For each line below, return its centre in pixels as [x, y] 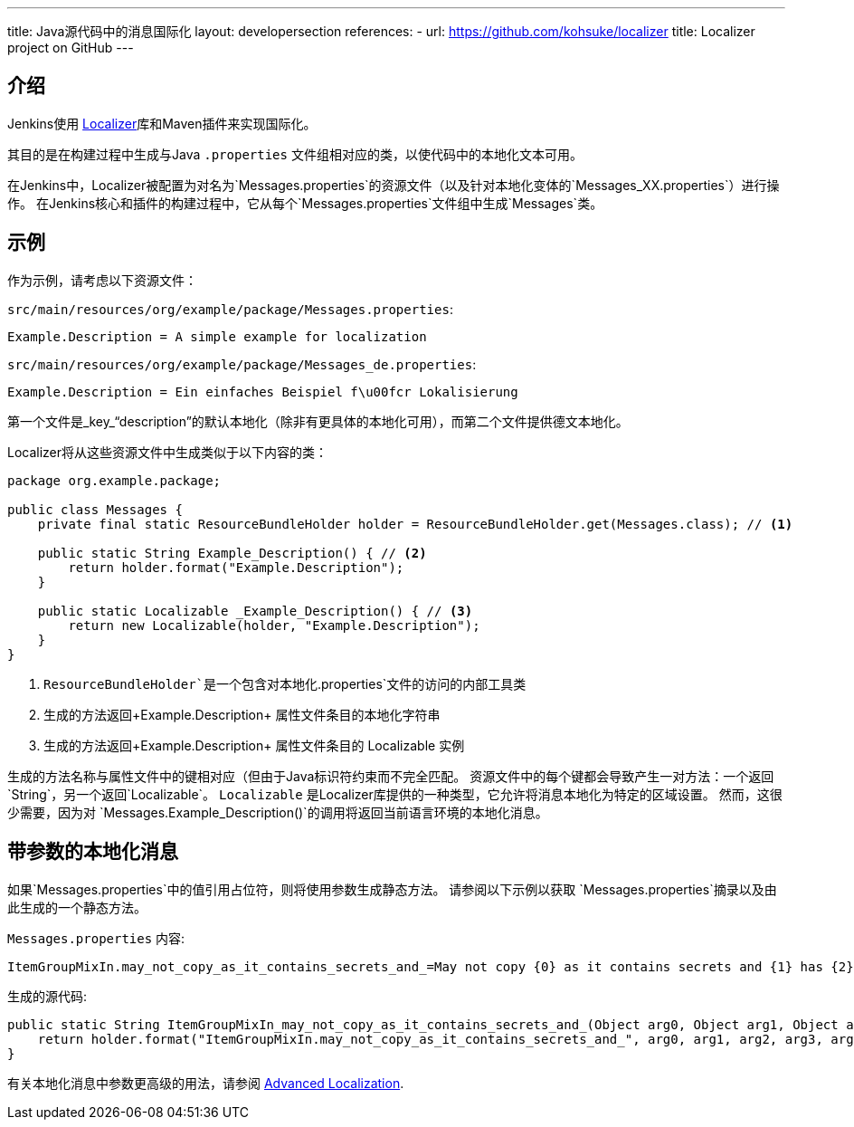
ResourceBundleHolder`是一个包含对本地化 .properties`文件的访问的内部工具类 [285, 683]
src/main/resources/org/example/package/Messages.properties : [230, 309]
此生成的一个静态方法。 [77, 907]
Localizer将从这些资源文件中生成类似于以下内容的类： [168, 452]
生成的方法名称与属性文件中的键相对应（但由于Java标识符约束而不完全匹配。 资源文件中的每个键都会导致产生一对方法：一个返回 [391, 776]
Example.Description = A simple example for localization [217, 336]
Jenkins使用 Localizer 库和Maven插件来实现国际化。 [162, 123]
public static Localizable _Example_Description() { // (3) [255, 611]
